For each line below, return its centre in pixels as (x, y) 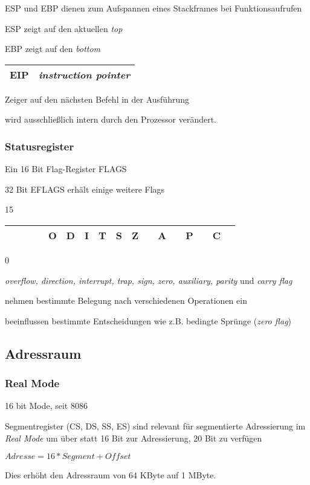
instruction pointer (84, 74)
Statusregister (40, 146)
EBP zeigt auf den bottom (53, 49)
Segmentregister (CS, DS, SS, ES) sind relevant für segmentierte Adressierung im (155, 426)
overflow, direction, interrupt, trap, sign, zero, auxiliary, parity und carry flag (149, 280)
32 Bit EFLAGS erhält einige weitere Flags (85, 189)
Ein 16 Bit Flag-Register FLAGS (66, 169)
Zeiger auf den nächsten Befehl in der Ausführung (97, 99)
